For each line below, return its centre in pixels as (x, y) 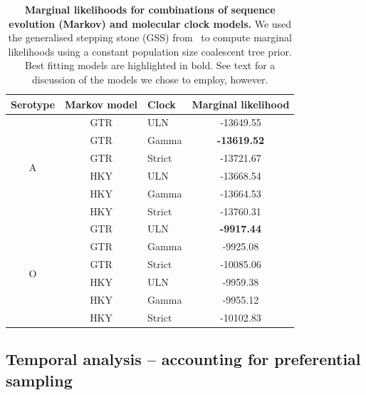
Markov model (101, 104)
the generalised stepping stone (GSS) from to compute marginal (150, 37)
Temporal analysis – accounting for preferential (183, 359)
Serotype (33, 104)
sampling (39, 380)
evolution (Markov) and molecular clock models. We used (150, 23)
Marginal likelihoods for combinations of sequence (150, 9)
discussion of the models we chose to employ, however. (150, 79)
